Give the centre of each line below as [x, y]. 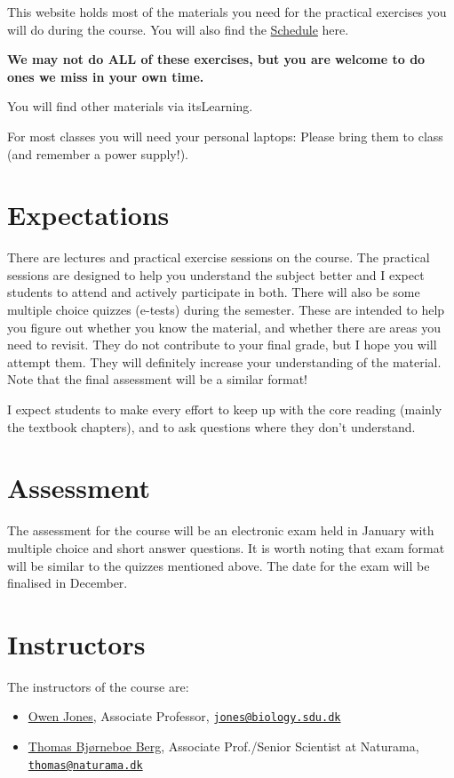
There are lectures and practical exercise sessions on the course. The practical [219, 257]
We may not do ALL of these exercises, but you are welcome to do [216, 59]
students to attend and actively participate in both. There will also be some [214, 292]
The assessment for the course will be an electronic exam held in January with [221, 530]
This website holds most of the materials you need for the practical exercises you [227, 12]
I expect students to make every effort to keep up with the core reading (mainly [225, 409]
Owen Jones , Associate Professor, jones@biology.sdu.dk [184, 716]
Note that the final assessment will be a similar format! [157, 379]
